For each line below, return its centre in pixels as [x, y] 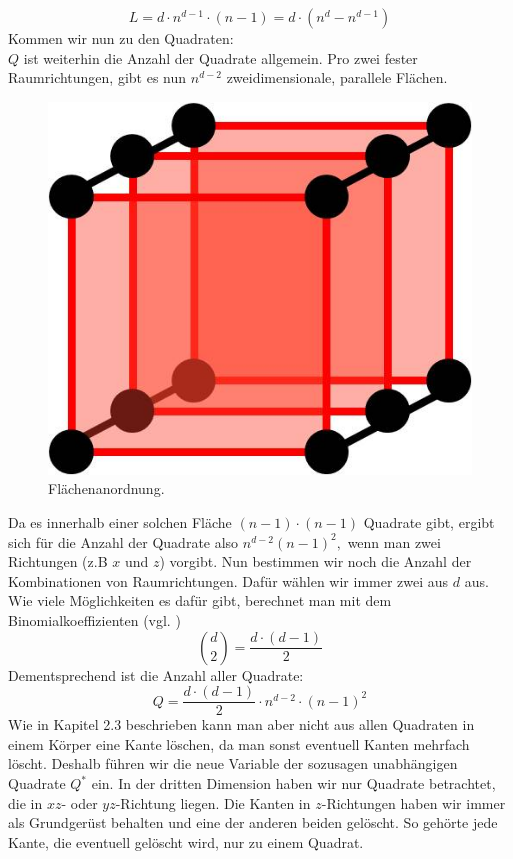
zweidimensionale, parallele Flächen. [337, 77]
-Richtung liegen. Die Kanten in [213, 802]
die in [25, 802]
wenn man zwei [394, 541]
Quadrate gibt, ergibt [429, 522]
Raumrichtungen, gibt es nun [97, 77]
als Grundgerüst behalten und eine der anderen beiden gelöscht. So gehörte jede [253, 822]
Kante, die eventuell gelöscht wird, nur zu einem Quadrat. [186, 841]
